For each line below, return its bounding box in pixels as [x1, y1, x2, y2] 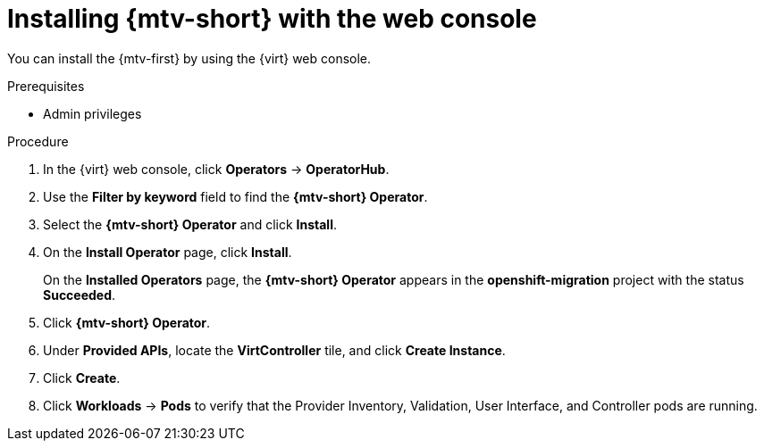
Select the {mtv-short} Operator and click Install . [43, 216, 338, 232]
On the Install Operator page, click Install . [43, 244, 292, 260]
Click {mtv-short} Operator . [43, 314, 211, 330]
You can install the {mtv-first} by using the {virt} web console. [7, 50, 372, 66]
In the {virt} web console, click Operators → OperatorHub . [43, 161, 390, 177]
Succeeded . [43, 286, 116, 303]
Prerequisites [7, 78, 85, 94]
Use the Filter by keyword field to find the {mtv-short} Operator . [43, 188, 428, 204]
